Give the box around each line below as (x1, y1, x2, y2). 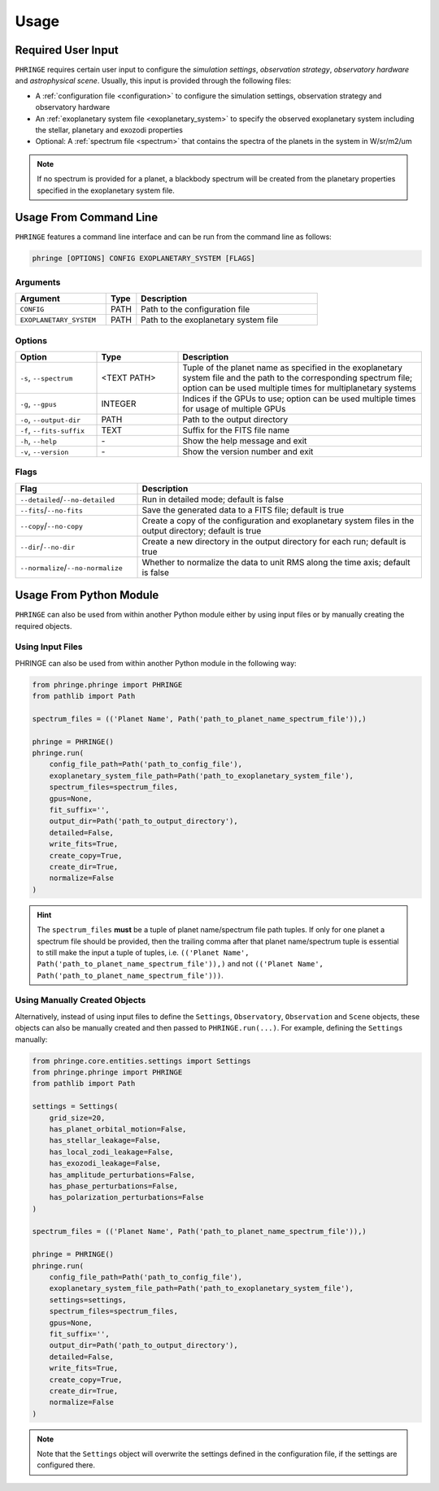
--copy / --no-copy (20, 520, 83, 531)
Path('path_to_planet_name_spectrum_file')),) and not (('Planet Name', (37, 959, 324, 969)
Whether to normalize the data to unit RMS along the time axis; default (141, 556, 411, 568)
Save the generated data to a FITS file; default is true (141, 504, 345, 516)
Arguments (15, 277, 61, 288)
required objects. (15, 621, 72, 630)
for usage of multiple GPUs (182, 403, 286, 414)
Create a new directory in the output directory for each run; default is (141, 535, 406, 547)
